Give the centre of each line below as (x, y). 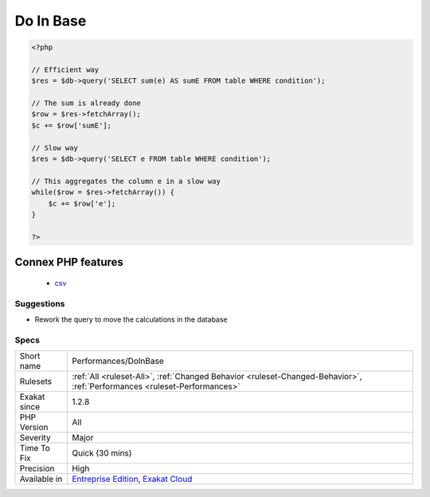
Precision (37, 468)
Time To (35, 448)
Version (34, 428)
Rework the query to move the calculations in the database (131, 319)
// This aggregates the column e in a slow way (126, 181)
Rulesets (35, 382)
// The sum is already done (86, 103)
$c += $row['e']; (82, 203)
